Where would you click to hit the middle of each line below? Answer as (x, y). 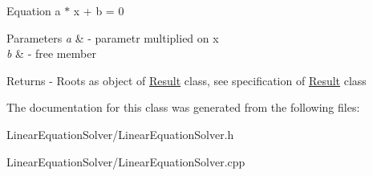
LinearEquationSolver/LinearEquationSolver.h (120, 134)
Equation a (34, 10)
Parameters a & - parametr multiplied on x (113, 37)
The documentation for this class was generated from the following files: (183, 107)
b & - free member (51, 53)
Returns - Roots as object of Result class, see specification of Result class (186, 80)
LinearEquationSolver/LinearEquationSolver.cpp (126, 161)
